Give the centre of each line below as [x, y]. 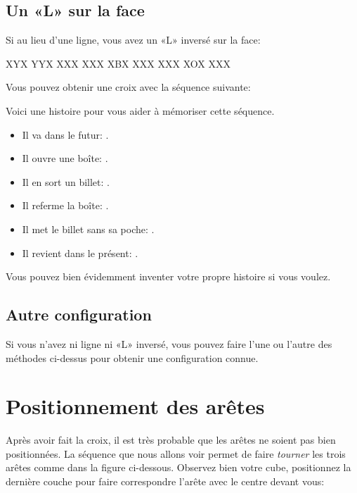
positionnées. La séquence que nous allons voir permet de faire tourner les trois [176, 453]
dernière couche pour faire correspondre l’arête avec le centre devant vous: [165, 481]
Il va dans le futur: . [65, 134]
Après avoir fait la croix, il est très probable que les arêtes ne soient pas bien [171, 440]
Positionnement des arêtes [135, 406]
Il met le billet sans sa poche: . [88, 229]
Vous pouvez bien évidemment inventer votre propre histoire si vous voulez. [168, 276]
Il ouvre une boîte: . [65, 158]
